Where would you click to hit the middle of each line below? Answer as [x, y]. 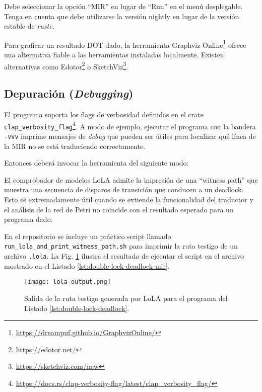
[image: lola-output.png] [68, 282]
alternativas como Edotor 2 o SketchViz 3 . [66, 65]
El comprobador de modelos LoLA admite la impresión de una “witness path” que [131, 179]
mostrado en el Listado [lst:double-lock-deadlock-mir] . [87, 265]
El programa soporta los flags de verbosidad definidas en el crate [104, 114]
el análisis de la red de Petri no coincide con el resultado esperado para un [119, 209]
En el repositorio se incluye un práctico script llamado [88, 236]
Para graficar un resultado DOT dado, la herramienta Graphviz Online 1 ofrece [125, 44]
